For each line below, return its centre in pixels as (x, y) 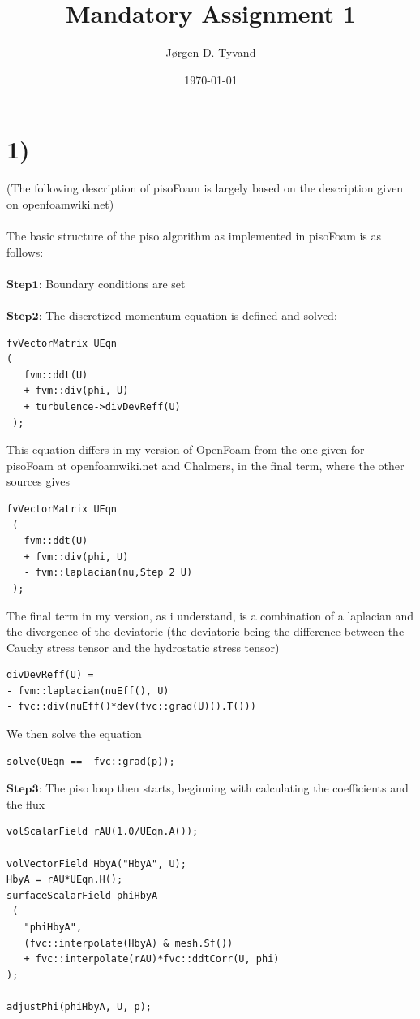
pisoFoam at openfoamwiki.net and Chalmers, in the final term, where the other (206, 465)
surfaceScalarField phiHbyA (82, 895)
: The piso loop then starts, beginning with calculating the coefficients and (223, 788)
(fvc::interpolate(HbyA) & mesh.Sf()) (129, 943)
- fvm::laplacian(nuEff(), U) (88, 691)
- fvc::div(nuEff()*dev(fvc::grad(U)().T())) (131, 707)
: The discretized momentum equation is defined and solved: (188, 315)
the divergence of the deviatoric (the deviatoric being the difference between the (206, 631)
